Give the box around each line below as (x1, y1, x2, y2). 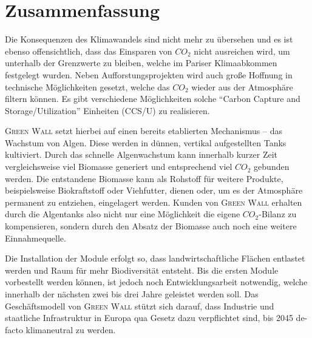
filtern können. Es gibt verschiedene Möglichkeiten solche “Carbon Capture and (5, 92, 300, 105)
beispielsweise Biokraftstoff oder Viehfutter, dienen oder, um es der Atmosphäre (5, 184, 303, 197)
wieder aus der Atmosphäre (191, 80, 293, 93)
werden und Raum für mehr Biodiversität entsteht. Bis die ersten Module (5, 263, 279, 276)
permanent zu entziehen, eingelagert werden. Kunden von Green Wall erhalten (5, 195, 302, 208)
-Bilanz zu (259, 208, 297, 220)
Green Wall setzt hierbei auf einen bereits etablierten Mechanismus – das (5, 124, 283, 137)
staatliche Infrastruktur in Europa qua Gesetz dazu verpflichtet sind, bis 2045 (5, 311, 293, 324)
